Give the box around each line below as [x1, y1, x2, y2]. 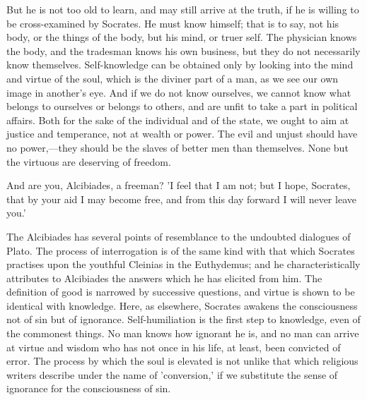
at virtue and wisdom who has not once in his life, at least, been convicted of [6, 339, 341, 354]
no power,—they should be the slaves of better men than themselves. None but [6, 140, 349, 154]
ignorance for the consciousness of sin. [6, 381, 171, 396]
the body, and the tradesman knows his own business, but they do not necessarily [6, 43, 361, 58]
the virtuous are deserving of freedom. [6, 154, 171, 169]
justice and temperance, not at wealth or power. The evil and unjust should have [6, 126, 358, 141]
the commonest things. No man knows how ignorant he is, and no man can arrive [6, 326, 359, 341]
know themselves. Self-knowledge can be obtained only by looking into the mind [6, 57, 354, 72]
